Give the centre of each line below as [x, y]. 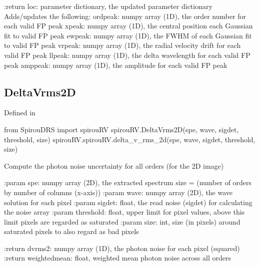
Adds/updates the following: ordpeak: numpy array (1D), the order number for [125, 16]
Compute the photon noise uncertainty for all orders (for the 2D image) [114, 165]
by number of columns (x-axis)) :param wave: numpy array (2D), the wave [118, 192]
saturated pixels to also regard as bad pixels [71, 231]
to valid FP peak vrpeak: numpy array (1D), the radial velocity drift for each [122, 45]
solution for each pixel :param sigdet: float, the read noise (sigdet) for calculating [128, 202]
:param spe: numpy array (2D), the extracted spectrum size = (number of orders [128, 182]
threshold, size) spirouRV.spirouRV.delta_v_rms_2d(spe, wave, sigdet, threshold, [130, 139]
